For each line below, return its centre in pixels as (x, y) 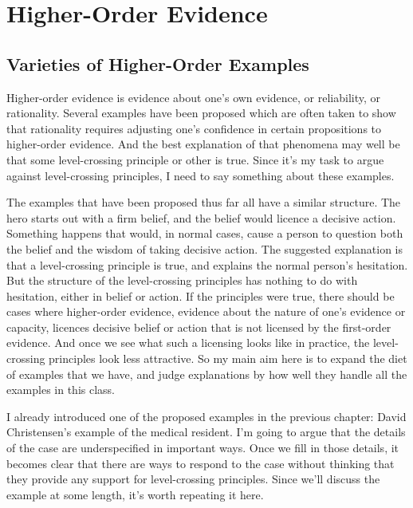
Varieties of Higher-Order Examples (158, 63)
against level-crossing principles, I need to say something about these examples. (201, 175)
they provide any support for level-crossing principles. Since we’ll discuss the (193, 479)
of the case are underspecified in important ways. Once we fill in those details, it (203, 448)
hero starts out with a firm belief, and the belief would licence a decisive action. (201, 217)
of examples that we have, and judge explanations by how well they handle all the (207, 374)
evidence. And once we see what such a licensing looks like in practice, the (188, 343)
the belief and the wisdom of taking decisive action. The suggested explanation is (205, 248)
